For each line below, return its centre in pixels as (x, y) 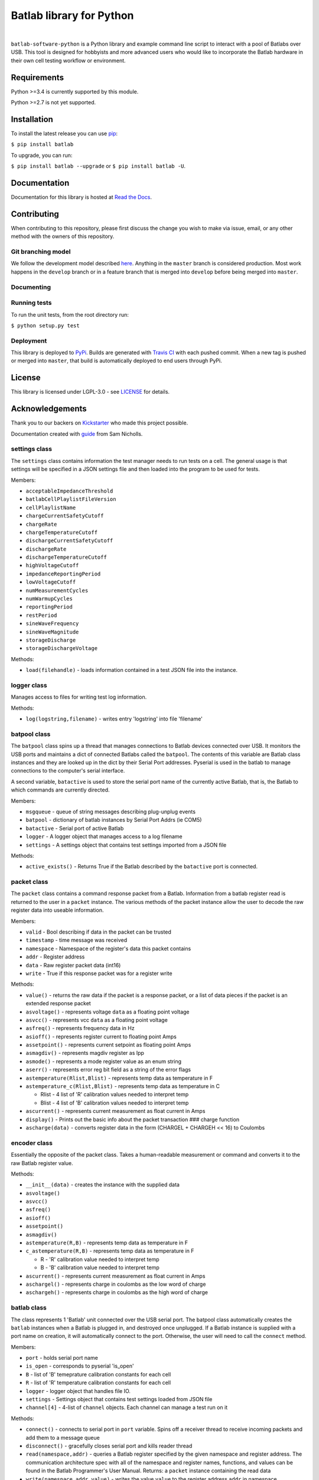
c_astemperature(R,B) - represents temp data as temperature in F (110, 1251)
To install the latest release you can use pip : (64, 133)
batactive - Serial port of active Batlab (75, 828)
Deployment (29, 340)
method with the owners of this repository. (63, 236)
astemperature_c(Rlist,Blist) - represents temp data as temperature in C (123, 1086)
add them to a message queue (63, 1437)
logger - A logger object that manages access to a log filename (104, 836)
